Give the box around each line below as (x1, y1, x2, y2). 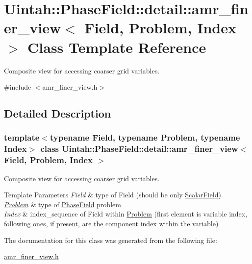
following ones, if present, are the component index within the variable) (4, 218, 219, 228)
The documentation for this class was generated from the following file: (4, 235, 217, 245)
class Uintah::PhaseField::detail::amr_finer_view (40, 143, 238, 155)
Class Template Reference (27, 37, 206, 57)
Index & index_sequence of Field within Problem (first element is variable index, (4, 209, 248, 219)
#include (4, 82, 31, 92)
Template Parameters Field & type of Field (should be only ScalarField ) (4, 190, 221, 200)
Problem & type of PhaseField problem (4, 199, 121, 209)
